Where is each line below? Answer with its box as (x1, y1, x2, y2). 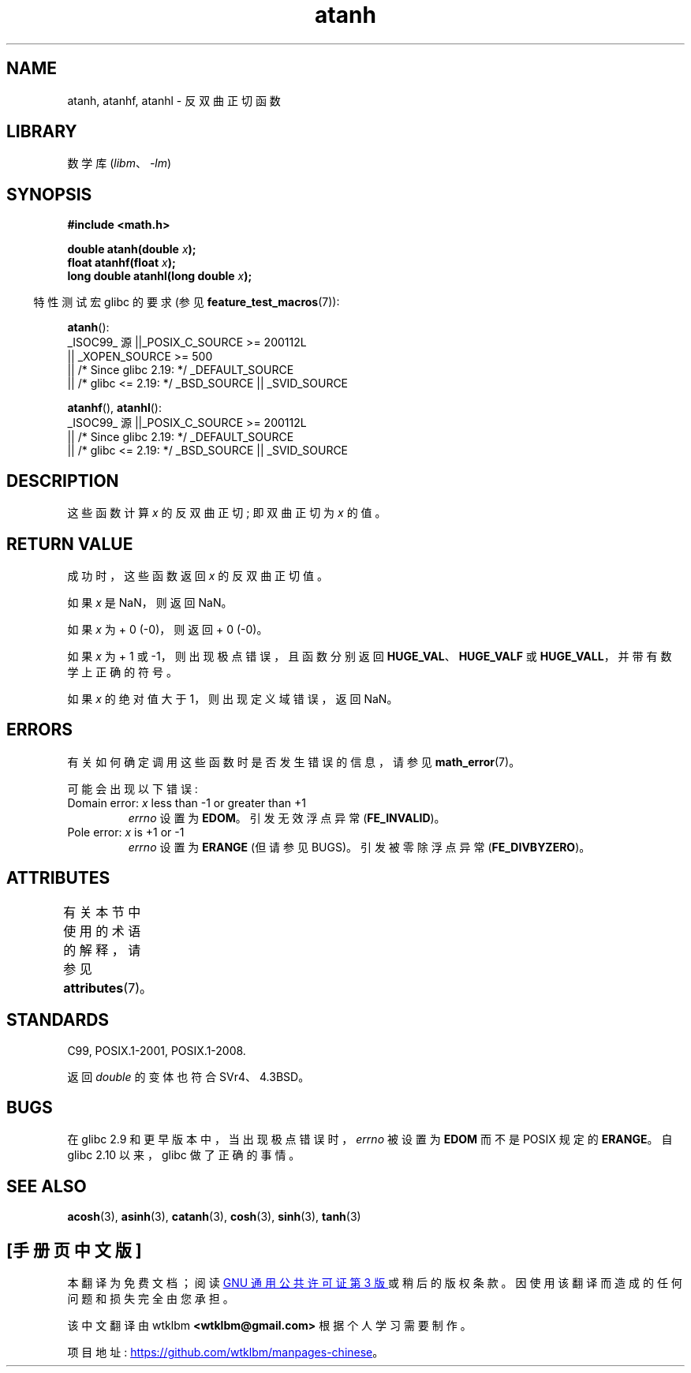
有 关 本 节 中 (63, 903, 141, 920)
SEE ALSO (6, 1176, 87, 1196)
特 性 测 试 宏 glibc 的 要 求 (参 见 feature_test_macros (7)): (33, 295, 340, 309)
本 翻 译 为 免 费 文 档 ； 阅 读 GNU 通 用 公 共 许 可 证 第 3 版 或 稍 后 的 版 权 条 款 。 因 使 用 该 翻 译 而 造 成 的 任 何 (67, 1276, 682, 1290)
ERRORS (6, 720, 73, 740)
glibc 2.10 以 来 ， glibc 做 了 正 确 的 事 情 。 (67, 1148, 301, 1162)
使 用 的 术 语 (63, 922, 141, 939)
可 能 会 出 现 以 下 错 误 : (67, 781, 198, 795)
